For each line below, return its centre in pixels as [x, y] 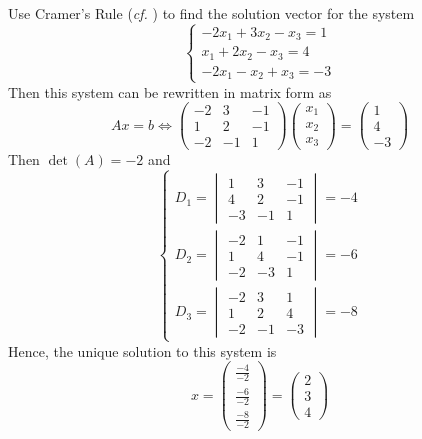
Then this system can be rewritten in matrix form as [170, 91]
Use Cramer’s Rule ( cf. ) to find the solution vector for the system [211, 13]
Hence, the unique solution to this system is [142, 350]
